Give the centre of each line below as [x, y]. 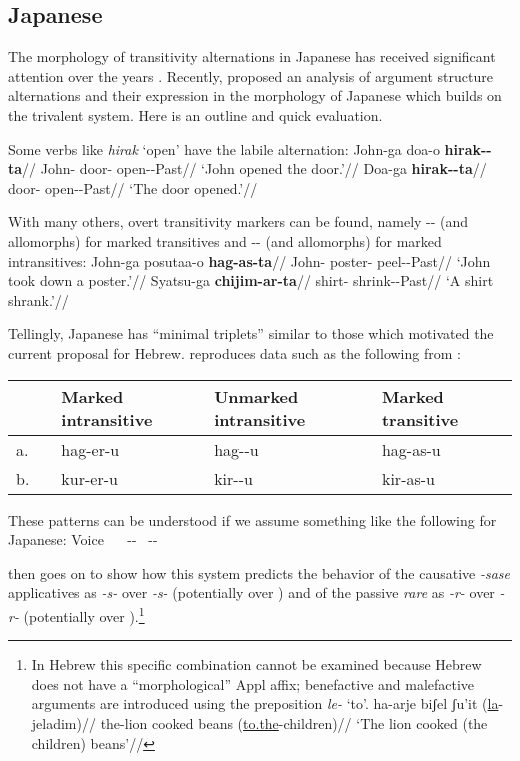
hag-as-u [411, 449]
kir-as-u [408, 478]
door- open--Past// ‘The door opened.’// [133, 187]
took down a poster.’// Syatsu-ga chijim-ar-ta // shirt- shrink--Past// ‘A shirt [251, 280]
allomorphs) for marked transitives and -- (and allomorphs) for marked [225, 240]
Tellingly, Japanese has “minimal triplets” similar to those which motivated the [251, 333]
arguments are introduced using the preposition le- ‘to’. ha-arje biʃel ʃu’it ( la [265, 703]
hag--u [236, 449]
